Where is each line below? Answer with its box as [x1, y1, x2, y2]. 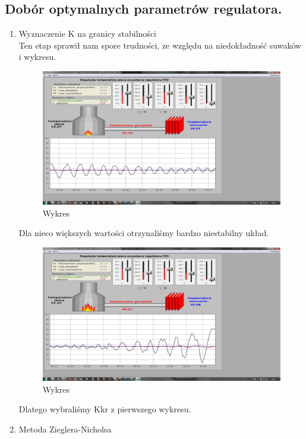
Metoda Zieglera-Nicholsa [18, 422, 112, 435]
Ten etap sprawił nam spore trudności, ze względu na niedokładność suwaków [18, 39, 302, 51]
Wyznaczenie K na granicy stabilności [18, 27, 156, 40]
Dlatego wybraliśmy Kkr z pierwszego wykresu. [18, 403, 191, 415]
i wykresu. [18, 50, 56, 63]
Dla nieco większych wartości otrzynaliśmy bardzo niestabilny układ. [18, 227, 269, 239]
